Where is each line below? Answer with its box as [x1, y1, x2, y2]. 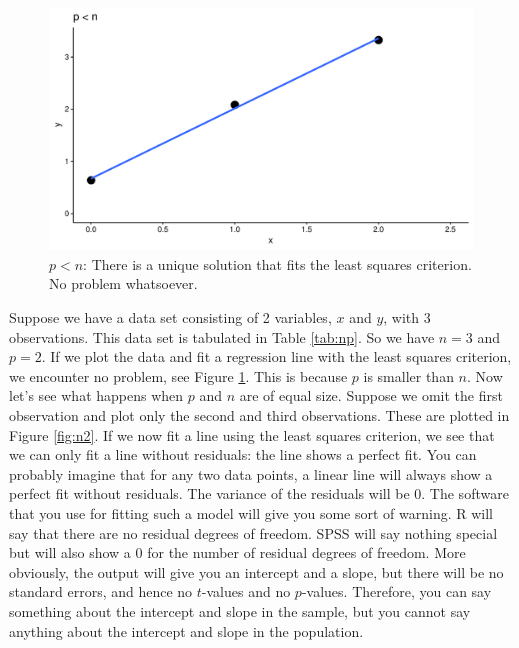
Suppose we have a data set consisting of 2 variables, [9, 307, 332, 327]
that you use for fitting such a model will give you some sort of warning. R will [9, 502, 493, 523]
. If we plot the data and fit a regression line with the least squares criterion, [41, 346, 512, 367]
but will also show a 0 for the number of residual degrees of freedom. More [9, 542, 466, 563]
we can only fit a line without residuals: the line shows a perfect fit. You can [9, 444, 477, 465]
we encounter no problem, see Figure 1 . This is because [9, 365, 348, 386]
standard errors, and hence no [9, 581, 193, 602]
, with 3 [383, 307, 431, 327]
